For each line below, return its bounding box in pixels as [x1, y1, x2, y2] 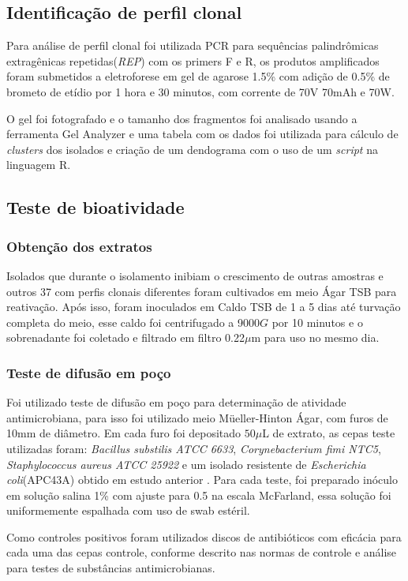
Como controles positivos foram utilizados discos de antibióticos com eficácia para [6, 528, 402, 545]
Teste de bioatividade [6, 195, 185, 219]
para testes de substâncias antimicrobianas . [6, 560, 215, 576]
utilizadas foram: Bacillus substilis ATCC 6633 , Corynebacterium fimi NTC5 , [6, 440, 381, 456]
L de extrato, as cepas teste [262, 425, 395, 441]
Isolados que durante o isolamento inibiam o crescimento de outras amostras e [6, 267, 384, 283]
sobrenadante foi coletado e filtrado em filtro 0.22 [6, 329, 245, 346]
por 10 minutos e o [271, 313, 363, 330]
